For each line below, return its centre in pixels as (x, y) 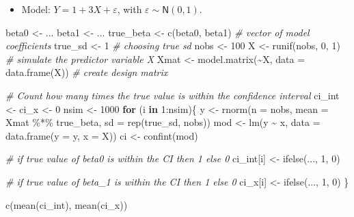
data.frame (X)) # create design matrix (87, 72)
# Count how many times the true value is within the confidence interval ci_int (173, 95)
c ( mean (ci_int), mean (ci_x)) (67, 204)
